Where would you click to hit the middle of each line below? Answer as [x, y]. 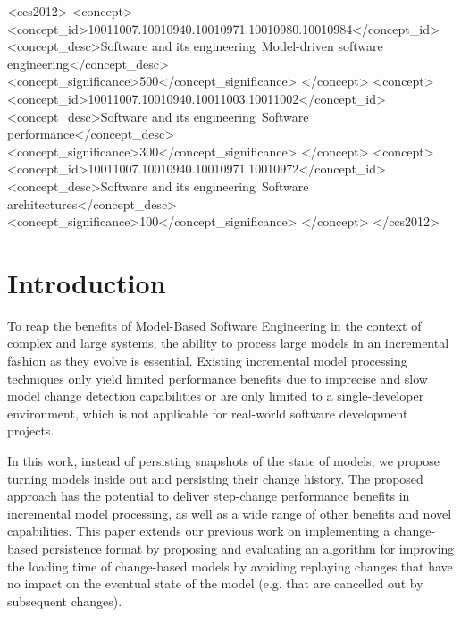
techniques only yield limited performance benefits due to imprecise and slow [218, 378]
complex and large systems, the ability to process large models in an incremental [228, 343]
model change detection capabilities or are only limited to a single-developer [216, 396]
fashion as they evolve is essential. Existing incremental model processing [207, 361]
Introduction [87, 282]
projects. [31, 431]
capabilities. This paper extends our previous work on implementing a [199, 531]
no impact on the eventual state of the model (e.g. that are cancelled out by [215, 583]
